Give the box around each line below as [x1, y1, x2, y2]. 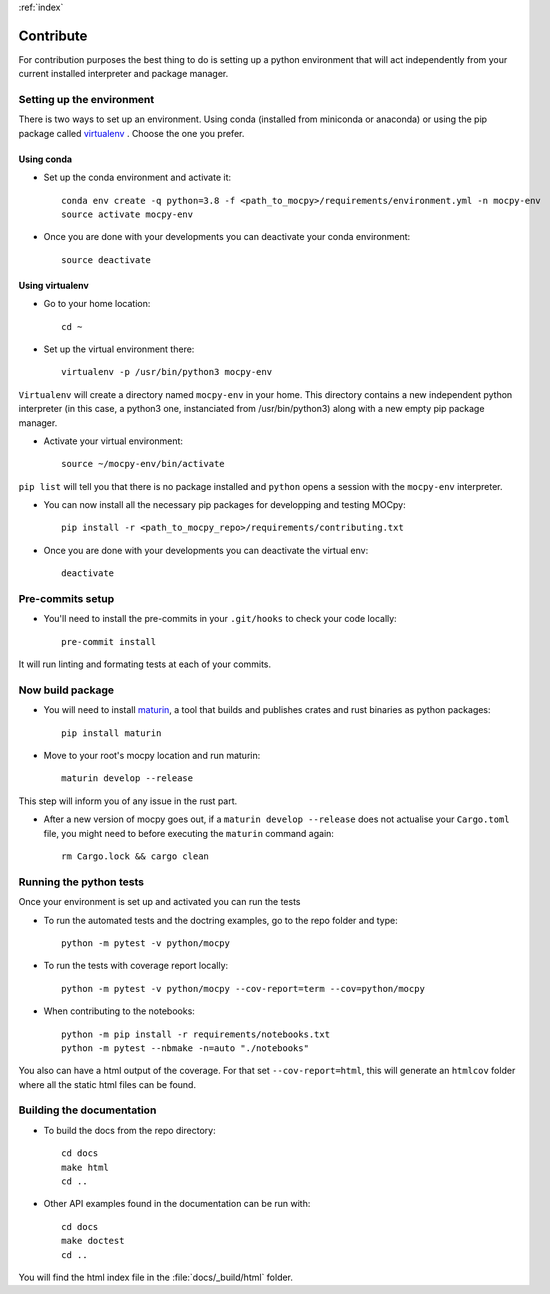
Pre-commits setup [18, 592, 115, 606]
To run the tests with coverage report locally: [43, 960, 229, 972]
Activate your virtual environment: [43, 435, 184, 447]
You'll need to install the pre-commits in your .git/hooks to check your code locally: [43, 613, 397, 625]
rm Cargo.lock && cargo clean [61, 851, 210, 862]
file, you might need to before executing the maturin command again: [43, 827, 335, 839]
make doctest [61, 1235, 125, 1247]
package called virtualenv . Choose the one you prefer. [18, 127, 245, 139]
